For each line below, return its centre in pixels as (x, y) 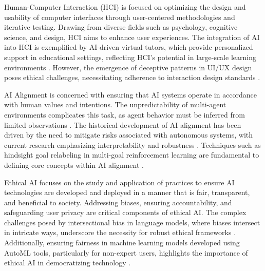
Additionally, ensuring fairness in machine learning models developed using (122, 243)
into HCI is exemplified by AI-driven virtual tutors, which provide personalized (129, 47)
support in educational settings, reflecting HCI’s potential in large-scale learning (130, 57)
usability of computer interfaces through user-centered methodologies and (120, 17)
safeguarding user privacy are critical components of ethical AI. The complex (125, 212)
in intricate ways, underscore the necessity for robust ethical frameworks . (120, 232)
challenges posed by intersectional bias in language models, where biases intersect (132, 222)
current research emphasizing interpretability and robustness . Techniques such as (132, 144)
